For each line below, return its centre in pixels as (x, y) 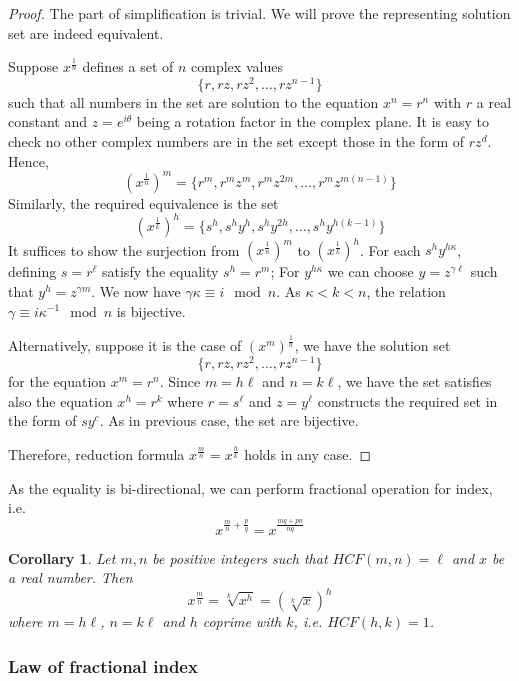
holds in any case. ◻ (308, 453)
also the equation (60, 400)
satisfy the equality (160, 271)
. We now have (136, 290)
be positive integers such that (240, 557)
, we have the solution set (372, 345)
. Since (180, 381)
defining (32, 271)
